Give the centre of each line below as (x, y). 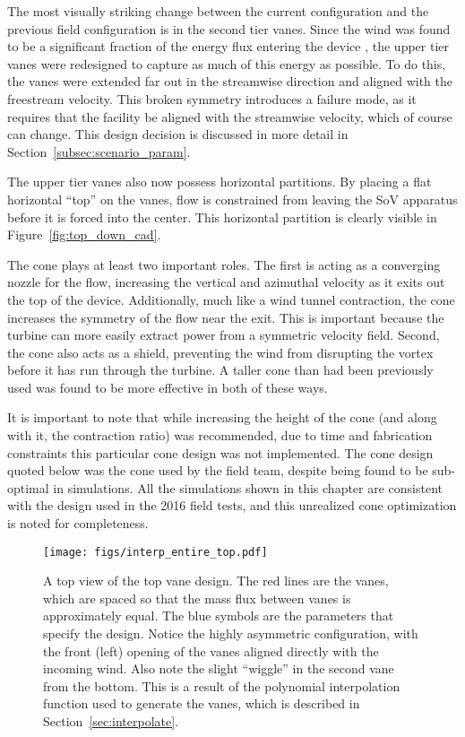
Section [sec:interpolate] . (111, 721)
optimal (28, 487)
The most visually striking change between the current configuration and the (218, 11)
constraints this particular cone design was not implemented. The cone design (220, 452)
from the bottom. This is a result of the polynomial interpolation (222, 685)
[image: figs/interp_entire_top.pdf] (155, 552)
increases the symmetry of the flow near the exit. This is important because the (226, 317)
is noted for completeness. (78, 523)
